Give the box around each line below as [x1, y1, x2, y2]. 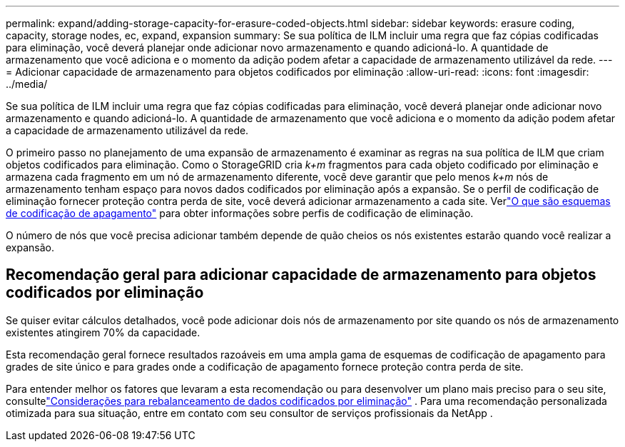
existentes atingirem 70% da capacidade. [6, 326, 200, 338]
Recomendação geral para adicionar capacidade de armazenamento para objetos [6, 266, 596, 284]
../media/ [6, 78, 48, 90]
